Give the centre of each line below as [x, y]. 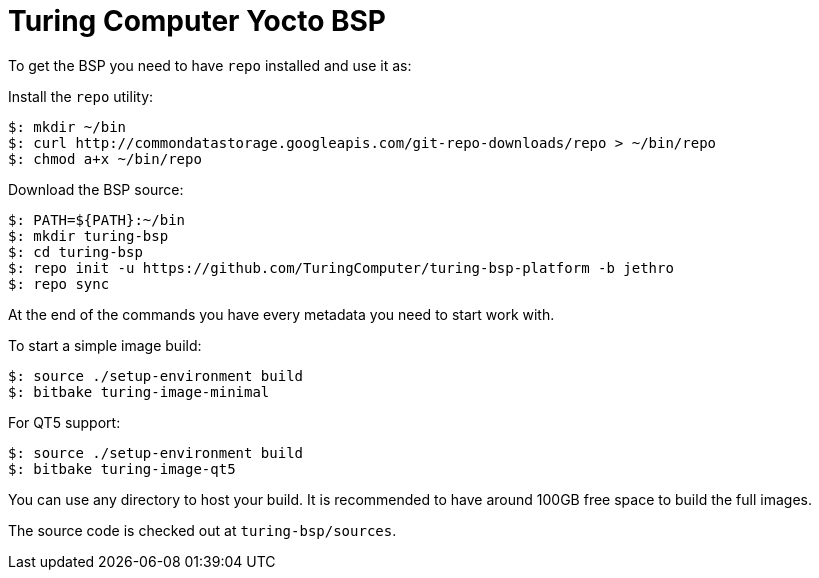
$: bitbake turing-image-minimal [139, 391]
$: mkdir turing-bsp [88, 235]
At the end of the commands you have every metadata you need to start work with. [281, 314]
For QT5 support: [64, 422]
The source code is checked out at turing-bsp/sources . [202, 530]
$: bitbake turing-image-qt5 [122, 468]
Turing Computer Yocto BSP [197, 21]
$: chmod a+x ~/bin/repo [105, 158]
